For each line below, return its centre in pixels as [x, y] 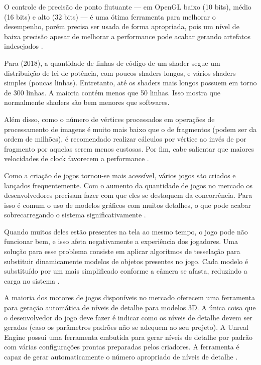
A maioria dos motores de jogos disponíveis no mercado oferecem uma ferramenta [129, 297]
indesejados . [24, 46]
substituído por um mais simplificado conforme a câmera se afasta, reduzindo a [126, 271]
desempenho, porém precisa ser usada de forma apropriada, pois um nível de [122, 26]
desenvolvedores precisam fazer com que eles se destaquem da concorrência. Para [128, 195]
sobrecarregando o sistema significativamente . [75, 215]
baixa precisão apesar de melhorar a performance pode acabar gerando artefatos [127, 36]
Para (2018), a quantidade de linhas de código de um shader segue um [112, 63]
